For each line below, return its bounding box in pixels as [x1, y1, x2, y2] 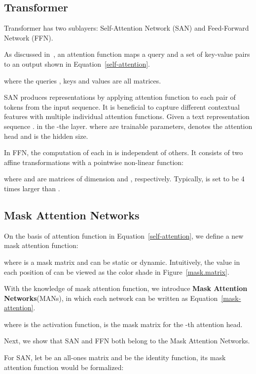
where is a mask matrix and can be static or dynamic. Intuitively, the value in [4, 256, 240, 267]
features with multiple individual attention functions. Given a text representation [4, 111, 250, 122]
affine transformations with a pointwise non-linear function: [4, 157, 183, 167]
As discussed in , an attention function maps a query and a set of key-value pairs [4, 49, 250, 59]
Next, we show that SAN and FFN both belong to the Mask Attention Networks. [4, 335, 250, 346]
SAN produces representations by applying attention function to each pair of [4, 92, 236, 102]
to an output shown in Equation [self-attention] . [4, 58, 150, 69]
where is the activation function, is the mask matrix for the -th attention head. [4, 319, 243, 329]
